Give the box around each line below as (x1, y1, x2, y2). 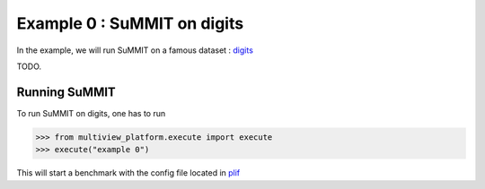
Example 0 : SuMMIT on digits (16, 13, 244, 33)
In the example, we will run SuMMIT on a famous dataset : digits (16, 45, 253, 56)
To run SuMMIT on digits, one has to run (16, 107, 166, 118)
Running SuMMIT (16, 84, 116, 99)
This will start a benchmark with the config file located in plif (16, 168, 241, 178)
